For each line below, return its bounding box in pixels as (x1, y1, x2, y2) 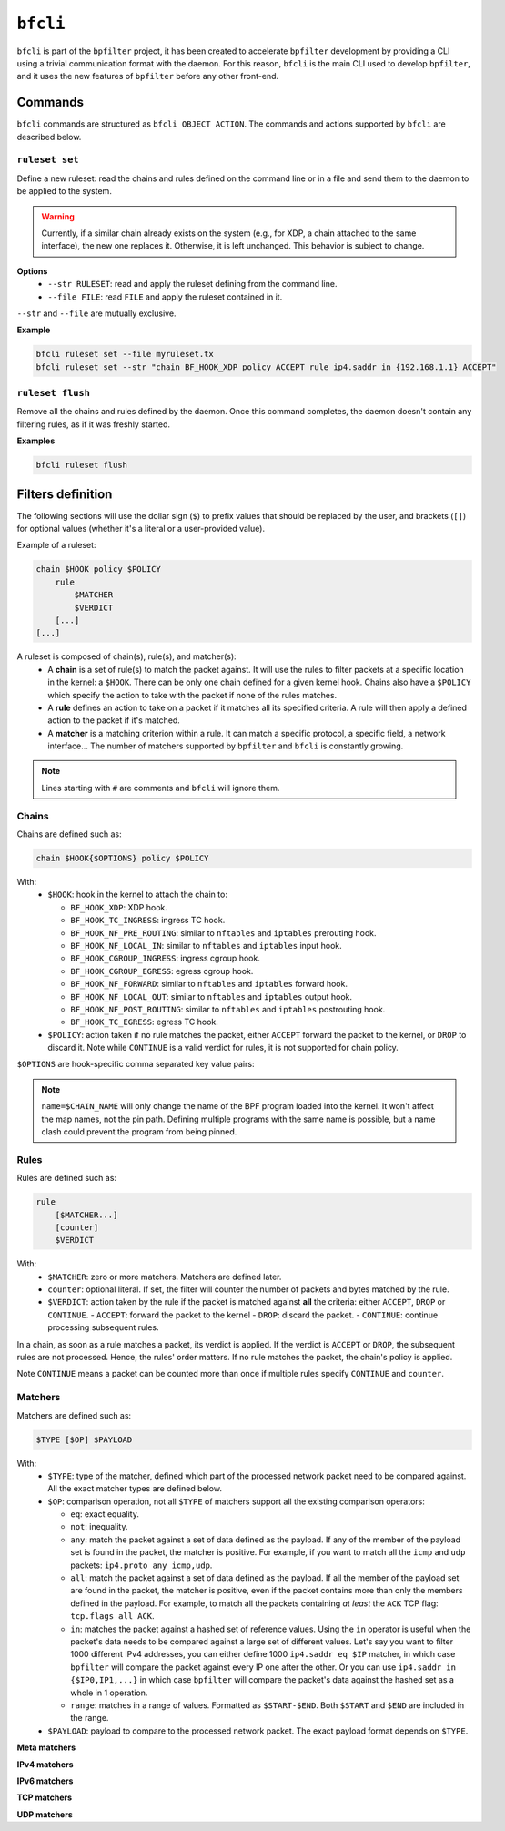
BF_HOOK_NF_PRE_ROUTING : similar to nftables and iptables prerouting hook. (70, 927, 377, 938)
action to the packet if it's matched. (47, 715, 181, 726)
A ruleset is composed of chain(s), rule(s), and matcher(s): (16, 651, 237, 662)
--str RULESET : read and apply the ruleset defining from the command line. (47, 279, 338, 290)
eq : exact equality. (70, 1509, 140, 1520)
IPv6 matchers (16, 1775, 74, 1786)
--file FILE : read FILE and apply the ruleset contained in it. (47, 291, 283, 302)
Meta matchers (16, 1742, 76, 1753)
